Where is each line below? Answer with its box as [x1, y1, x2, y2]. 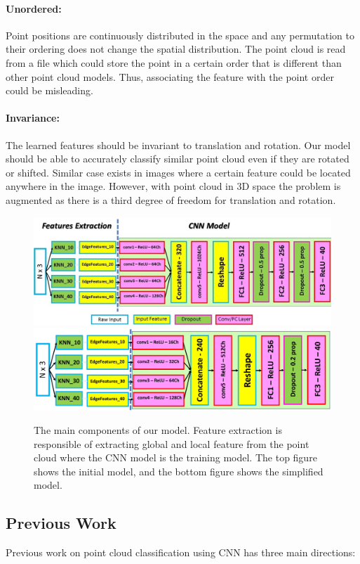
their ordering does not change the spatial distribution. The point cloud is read [6, 41, 346, 56]
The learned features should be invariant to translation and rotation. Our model [6, 137, 351, 152]
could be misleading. [6, 83, 93, 98]
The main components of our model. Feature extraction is [34, 423, 282, 437]
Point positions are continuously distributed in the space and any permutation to [6, 27, 354, 42]
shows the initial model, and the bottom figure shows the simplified [34, 463, 324, 478]
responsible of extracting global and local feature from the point [34, 436, 309, 451]
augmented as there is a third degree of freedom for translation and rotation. [6, 192, 336, 207]
